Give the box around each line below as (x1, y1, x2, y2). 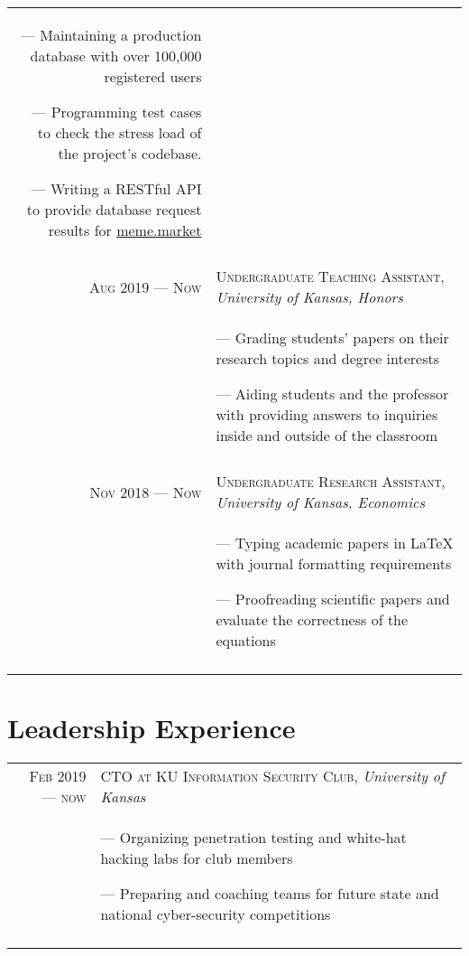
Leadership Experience (7, 709, 296, 746)
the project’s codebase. (58, 143, 202, 164)
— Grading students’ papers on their (216, 327, 449, 348)
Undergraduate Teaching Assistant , (216, 266, 445, 286)
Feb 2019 (29, 765, 87, 787)
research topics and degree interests (216, 348, 440, 369)
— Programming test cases (32, 101, 202, 122)
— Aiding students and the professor (216, 383, 449, 404)
